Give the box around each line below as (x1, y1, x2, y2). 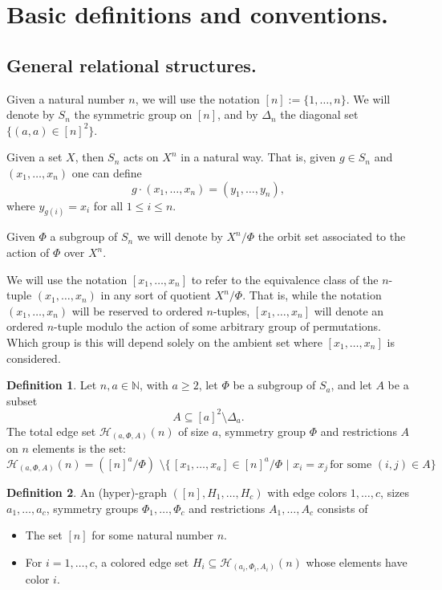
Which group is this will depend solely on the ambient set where (6, 333, 322, 350)
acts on (124, 149, 159, 165)
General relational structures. (6, 52, 257, 77)
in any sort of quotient (100, 287, 211, 303)
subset (6, 392, 38, 409)
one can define (71, 164, 142, 181)
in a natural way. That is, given (180, 149, 336, 165)
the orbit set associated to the (257, 228, 406, 245)
